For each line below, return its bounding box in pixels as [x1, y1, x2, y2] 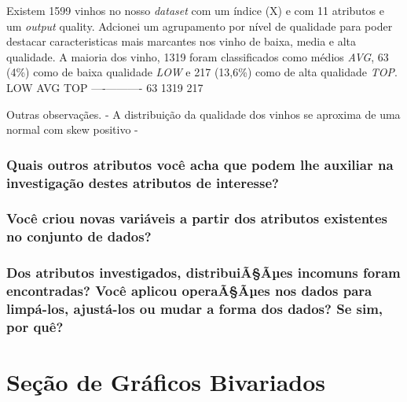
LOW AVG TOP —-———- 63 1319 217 [6, 79, 203, 95]
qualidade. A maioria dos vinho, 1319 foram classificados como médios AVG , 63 [6, 48, 389, 65]
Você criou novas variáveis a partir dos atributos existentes [6, 208, 387, 228]
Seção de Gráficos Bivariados [6, 366, 326, 398]
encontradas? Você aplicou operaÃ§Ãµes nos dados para [6, 281, 372, 301]
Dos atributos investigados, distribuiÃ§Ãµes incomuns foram [6, 263, 401, 282]
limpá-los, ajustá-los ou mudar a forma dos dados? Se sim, [6, 299, 383, 319]
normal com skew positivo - [6, 121, 138, 138]
